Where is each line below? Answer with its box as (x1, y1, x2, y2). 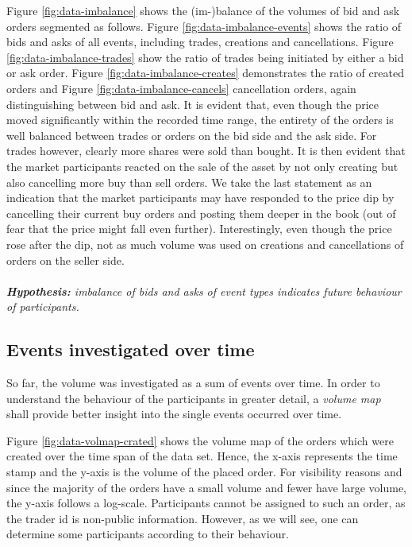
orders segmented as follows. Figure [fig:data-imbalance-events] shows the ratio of (6, 17, 402, 34)
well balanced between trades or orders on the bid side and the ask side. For (6, 126, 377, 143)
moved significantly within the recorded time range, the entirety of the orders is (6, 111, 394, 128)
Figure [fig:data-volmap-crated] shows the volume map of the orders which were (6, 432, 394, 448)
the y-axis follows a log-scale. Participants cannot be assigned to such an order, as (6, 495, 406, 511)
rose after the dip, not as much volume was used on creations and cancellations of (6, 235, 404, 252)
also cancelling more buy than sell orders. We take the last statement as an (6, 173, 372, 190)
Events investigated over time (6, 337, 255, 362)
